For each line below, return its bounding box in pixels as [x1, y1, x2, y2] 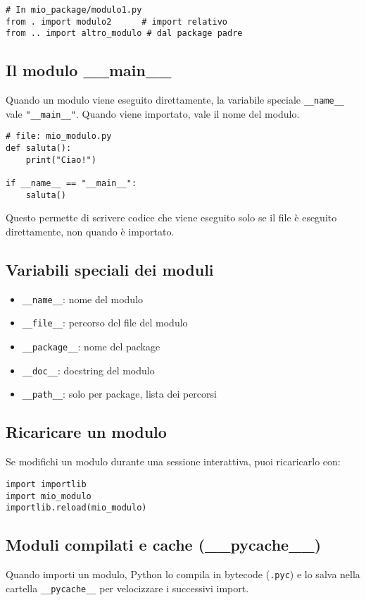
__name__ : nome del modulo [22, 291, 144, 306]
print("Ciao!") [25, 154, 96, 165]
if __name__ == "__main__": [6, 178, 137, 189]
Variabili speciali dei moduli [6, 259, 214, 280]
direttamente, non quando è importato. [6, 224, 175, 239]
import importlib [6, 479, 87, 489]
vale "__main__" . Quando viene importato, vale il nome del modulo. [6, 106, 300, 121]
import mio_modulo [6, 491, 91, 501]
